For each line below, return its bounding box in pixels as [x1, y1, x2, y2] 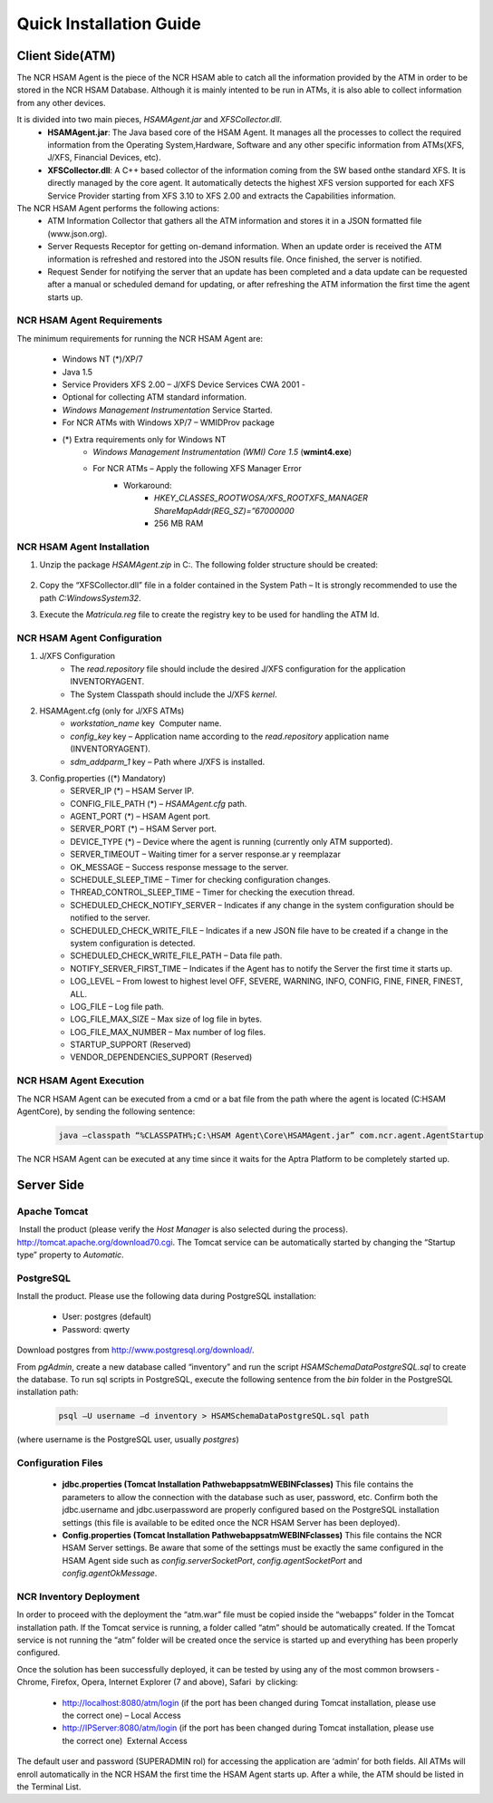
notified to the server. [70, 912, 150, 924]
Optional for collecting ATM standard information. [62, 392, 246, 402]
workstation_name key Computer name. [70, 718, 222, 729]
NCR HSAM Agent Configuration [16, 632, 162, 644]
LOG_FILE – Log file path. [70, 1001, 165, 1012]
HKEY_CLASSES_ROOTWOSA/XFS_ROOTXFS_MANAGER [154, 492, 369, 503]
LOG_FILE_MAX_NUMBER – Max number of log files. [70, 1026, 266, 1037]
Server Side [16, 1177, 85, 1192]
